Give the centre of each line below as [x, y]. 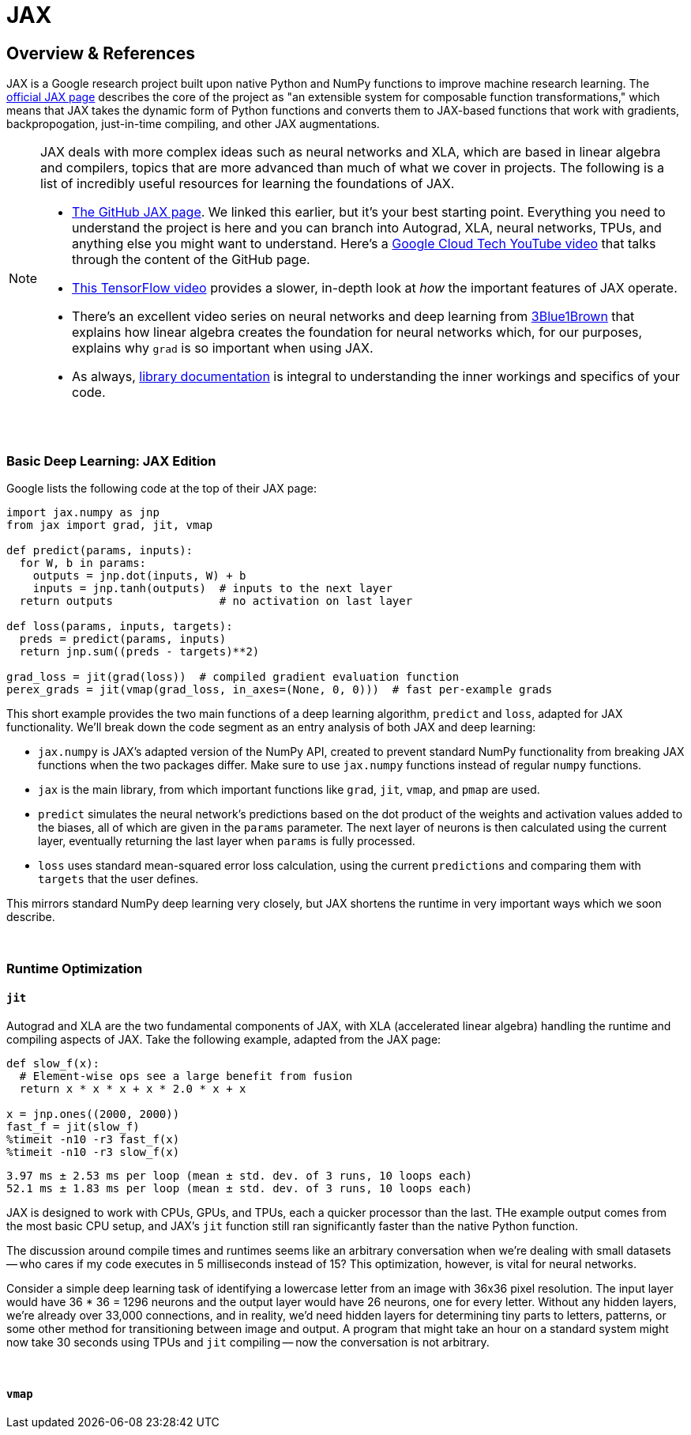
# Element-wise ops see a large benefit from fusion [186, 1076]
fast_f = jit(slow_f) [73, 1126]
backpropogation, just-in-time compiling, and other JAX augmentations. [193, 124]
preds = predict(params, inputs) [123, 638]
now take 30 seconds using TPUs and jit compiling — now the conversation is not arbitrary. [248, 1342]
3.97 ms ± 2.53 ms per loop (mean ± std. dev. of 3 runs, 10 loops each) [240, 1175]
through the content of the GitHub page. [191, 260]
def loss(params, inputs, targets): [120, 626]
